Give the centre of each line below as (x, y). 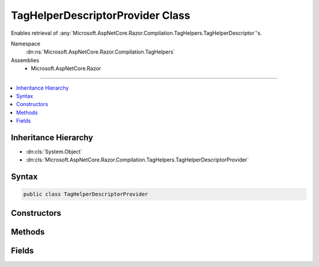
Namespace (26, 44)
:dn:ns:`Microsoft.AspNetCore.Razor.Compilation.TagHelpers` (100, 52)
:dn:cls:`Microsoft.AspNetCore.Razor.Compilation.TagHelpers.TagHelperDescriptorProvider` (137, 160)
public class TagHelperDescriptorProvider (86, 194)
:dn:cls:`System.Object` (54, 151)
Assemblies (25, 60)
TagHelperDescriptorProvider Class (100, 15)
